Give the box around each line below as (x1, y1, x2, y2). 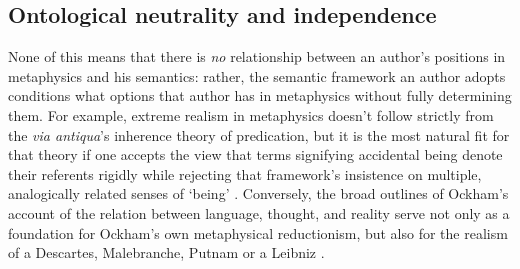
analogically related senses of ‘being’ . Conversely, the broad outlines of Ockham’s (8, 183, 509, 204)
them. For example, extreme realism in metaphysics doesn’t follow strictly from (8, 104, 494, 125)
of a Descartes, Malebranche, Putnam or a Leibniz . (8, 242, 325, 263)
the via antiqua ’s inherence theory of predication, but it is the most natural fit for (8, 124, 510, 145)
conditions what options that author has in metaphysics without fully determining (8, 85, 512, 106)
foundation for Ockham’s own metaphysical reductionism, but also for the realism (8, 222, 508, 243)
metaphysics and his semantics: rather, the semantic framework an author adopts (8, 65, 506, 86)
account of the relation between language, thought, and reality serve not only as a (8, 202, 510, 223)
